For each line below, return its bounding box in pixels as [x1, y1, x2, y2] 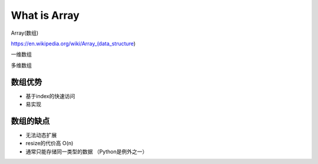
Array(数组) [11, 29, 39, 36]
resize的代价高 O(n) [25, 140, 74, 147]
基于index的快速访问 [25, 92, 75, 99]
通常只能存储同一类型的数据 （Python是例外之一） [25, 148, 148, 155]
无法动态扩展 [25, 131, 57, 138]
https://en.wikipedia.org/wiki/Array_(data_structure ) [11, 40, 136, 47]
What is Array [11, 9, 79, 22]
